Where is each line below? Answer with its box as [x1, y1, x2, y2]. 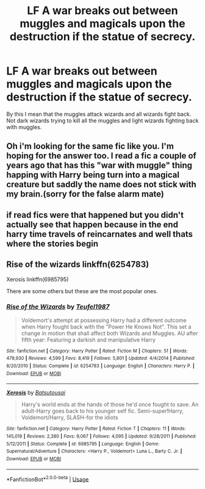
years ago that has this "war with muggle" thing [6, 160, 193, 171]
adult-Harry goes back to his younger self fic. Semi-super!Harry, [21, 408, 184, 415]
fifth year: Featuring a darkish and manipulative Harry [21, 336, 156, 343]
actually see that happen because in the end [6, 219, 179, 230]
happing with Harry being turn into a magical [6, 170, 180, 181]
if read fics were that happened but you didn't [6, 209, 184, 220]
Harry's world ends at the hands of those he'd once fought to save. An [21, 401, 199, 408]
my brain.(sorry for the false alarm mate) [6, 189, 165, 200]
